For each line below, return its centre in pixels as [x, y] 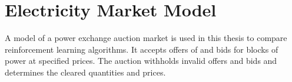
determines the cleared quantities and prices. [85, 72]
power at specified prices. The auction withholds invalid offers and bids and [141, 61]
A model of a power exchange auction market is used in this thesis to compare [146, 38]
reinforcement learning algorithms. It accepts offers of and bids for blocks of [142, 49]
